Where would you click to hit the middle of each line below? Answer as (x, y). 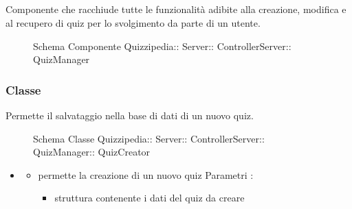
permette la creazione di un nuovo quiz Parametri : (146, 174)
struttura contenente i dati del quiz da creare (150, 198)
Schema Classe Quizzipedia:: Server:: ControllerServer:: (149, 138)
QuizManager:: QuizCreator (92, 152)
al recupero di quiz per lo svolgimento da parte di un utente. (133, 22)
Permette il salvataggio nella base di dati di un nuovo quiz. (130, 115)
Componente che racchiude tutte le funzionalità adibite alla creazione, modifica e (176, 9)
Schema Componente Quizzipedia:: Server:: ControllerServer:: (162, 46)
